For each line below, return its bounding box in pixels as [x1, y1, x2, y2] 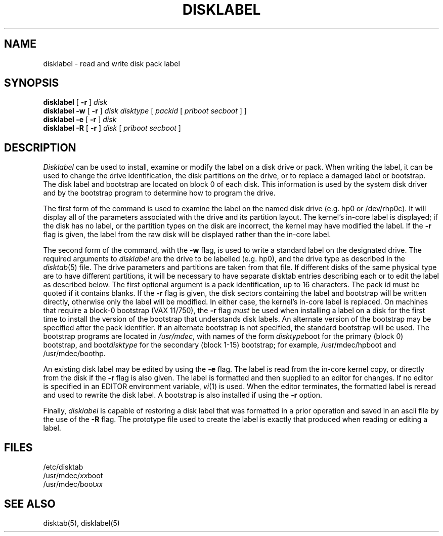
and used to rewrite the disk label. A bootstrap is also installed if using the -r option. [43, 391, 323, 400]
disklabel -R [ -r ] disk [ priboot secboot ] [43, 124, 181, 133]
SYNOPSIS [4, 76, 59, 90]
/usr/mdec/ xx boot [43, 471, 103, 480]
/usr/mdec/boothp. [43, 349, 106, 358]
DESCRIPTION [4, 141, 76, 154]
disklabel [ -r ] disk [43, 98, 108, 107]
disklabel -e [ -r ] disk [43, 115, 117, 124]
